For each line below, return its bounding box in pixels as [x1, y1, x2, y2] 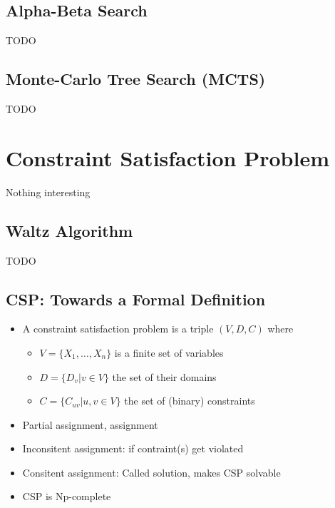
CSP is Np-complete [22, 489, 111, 504]
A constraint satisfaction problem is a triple [22, 321, 214, 336]
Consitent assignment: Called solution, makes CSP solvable [22, 464, 281, 479]
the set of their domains [112, 369, 217, 384]
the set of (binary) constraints [124, 393, 255, 408]
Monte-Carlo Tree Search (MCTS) [6, 68, 266, 90]
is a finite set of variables [114, 345, 224, 360]
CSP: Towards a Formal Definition [6, 288, 266, 310]
